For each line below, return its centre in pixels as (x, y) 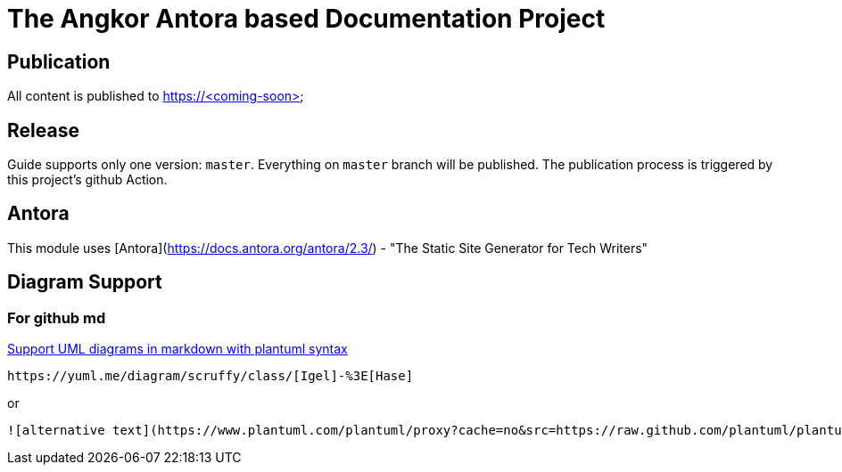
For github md (57, 317)
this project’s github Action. (87, 180)
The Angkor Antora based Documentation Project (306, 19)
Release (43, 130)
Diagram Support (85, 282)
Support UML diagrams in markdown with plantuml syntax (177, 349)
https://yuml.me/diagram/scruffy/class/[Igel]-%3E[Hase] (210, 376)
